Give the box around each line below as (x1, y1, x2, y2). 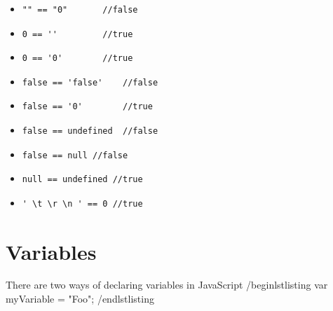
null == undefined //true (22, 174, 143, 185)
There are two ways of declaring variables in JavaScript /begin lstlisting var (6, 277, 328, 292)
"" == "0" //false (22, 5, 138, 15)
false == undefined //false (22, 125, 158, 136)
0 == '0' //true (22, 53, 133, 64)
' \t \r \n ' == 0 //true (22, 198, 143, 209)
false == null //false (22, 150, 128, 160)
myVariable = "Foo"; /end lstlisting (6, 291, 154, 306)
